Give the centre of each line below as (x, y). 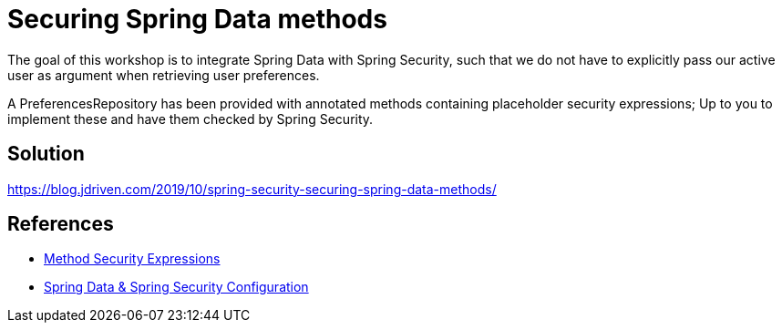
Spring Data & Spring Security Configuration (176, 287)
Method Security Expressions (132, 259)
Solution (46, 154)
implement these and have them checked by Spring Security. (190, 119)
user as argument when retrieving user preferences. (164, 75)
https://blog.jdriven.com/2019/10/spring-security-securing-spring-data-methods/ (252, 189)
